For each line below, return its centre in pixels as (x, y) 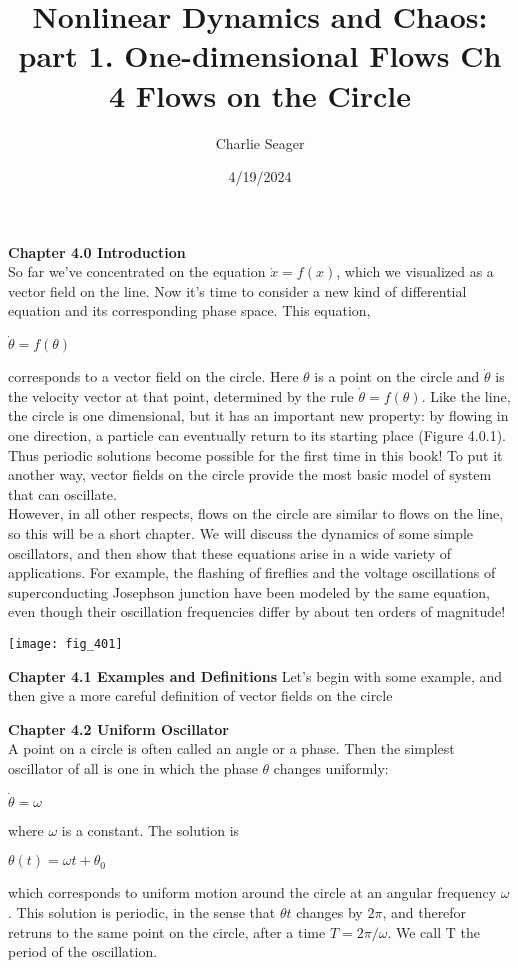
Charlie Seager (260, 142)
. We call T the (433, 931)
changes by (329, 912)
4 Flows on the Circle (259, 94)
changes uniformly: (331, 768)
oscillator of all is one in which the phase (133, 768)
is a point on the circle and (397, 376)
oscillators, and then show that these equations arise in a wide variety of (230, 552)
